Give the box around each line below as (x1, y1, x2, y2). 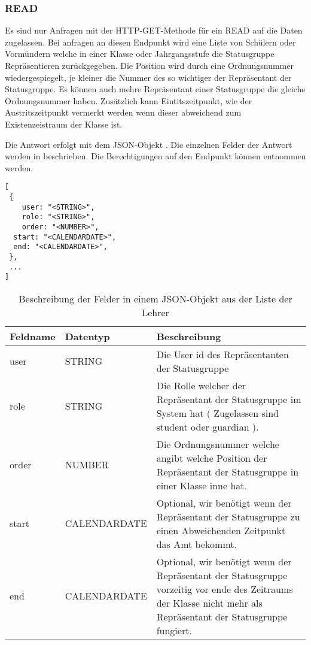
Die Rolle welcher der (156, 378, 246, 392)
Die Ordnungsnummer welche (156, 437, 279, 451)
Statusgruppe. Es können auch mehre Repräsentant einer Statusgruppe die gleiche (5, 83, 306, 95)
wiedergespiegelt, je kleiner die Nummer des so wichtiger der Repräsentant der (5, 71, 292, 83)
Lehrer (142, 305, 169, 319)
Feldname (10, 329, 56, 343)
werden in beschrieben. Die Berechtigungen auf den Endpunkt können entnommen (5, 150, 306, 162)
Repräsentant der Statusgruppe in (156, 464, 299, 479)
